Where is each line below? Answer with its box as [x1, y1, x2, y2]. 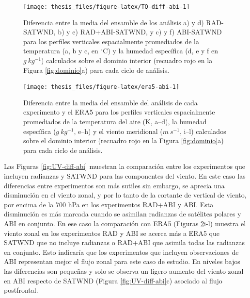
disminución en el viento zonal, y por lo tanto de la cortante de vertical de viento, [4, 190, 247, 200]
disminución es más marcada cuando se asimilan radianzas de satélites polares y [4, 209, 241, 219]
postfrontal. [4, 285, 38, 295]
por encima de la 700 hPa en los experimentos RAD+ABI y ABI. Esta [4, 199, 214, 209]
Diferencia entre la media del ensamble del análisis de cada [23, 97, 198, 107]
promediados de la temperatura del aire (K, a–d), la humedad [23, 116, 207, 127]
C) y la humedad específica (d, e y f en [103, 46, 219, 56]
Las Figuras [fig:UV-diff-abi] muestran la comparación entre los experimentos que [4, 161, 245, 171]
